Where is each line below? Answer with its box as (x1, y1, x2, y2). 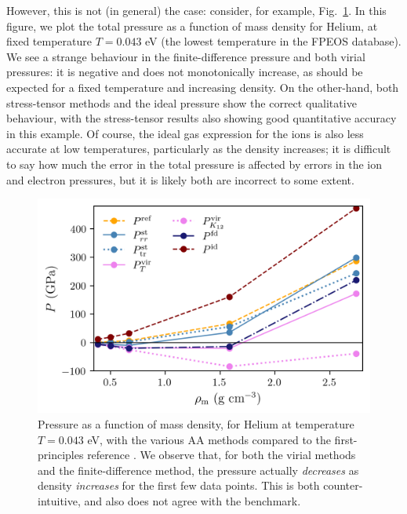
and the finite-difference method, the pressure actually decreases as (38, 461, 359, 478)
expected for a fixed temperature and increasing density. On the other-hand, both (6, 78, 399, 95)
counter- (323, 477, 363, 494)
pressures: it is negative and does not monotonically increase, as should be (6, 64, 363, 80)
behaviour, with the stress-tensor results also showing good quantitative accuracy (6, 110, 397, 126)
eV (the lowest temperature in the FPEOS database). (145, 33, 402, 49)
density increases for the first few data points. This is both (38, 477, 320, 494)
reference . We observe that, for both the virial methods (87, 447, 356, 463)
